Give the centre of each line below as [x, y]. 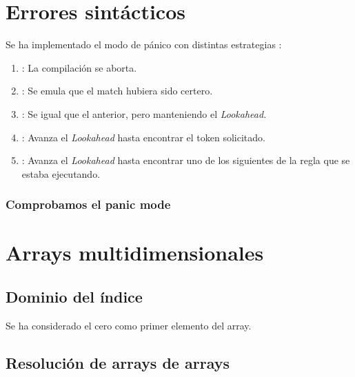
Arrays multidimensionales [135, 253]
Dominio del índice [74, 296]
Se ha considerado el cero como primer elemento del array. [129, 325]
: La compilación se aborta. [79, 67]
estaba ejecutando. [61, 173]
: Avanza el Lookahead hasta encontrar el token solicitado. [143, 137]
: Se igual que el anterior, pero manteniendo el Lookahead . [144, 113]
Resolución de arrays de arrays [118, 362]
